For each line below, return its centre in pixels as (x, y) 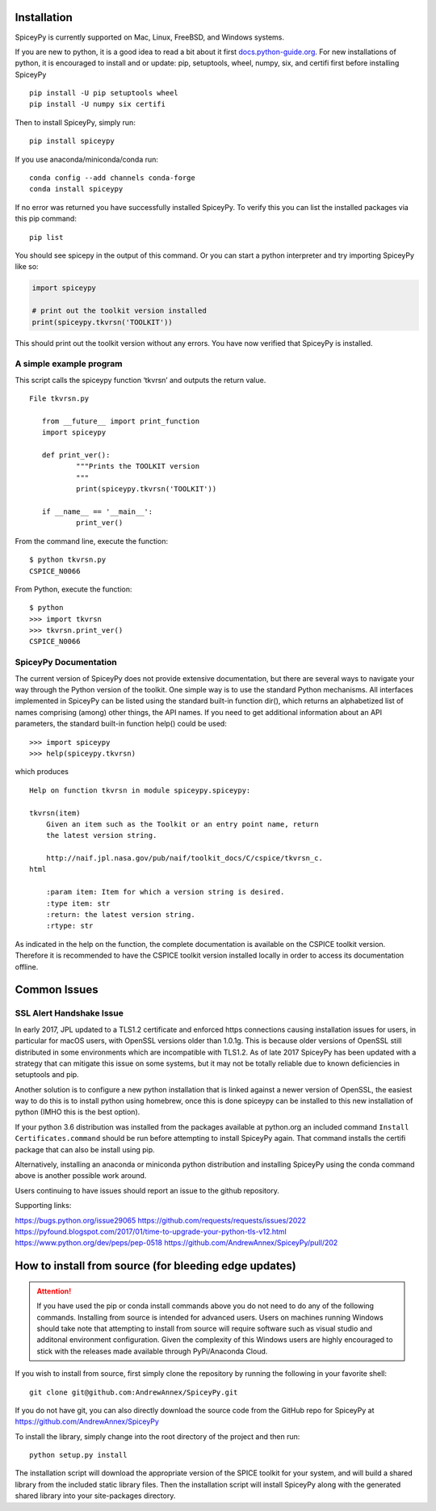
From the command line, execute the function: (92, 541)
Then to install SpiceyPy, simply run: (75, 122)
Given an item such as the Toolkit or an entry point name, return (182, 824)
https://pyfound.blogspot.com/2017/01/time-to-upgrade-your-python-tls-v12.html (151, 1231)
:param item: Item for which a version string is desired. (165, 892)
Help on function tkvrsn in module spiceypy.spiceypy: (140, 790)
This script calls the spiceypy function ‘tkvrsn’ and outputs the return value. (140, 380)
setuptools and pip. (47, 1075)
